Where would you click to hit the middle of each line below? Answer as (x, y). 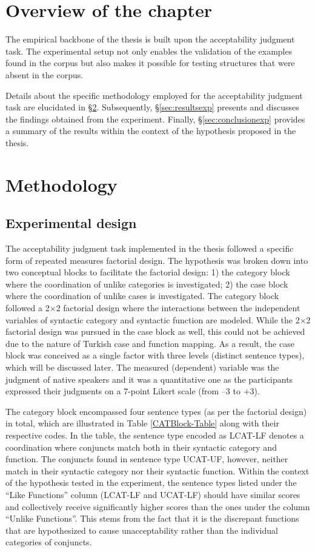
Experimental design (71, 223)
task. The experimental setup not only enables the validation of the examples (149, 51)
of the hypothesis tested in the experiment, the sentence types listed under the (151, 483)
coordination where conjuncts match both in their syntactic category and (141, 447)
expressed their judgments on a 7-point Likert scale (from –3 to (123, 391)
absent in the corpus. (45, 74)
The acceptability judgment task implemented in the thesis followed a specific (150, 248)
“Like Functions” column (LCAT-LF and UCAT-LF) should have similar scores (153, 494)
